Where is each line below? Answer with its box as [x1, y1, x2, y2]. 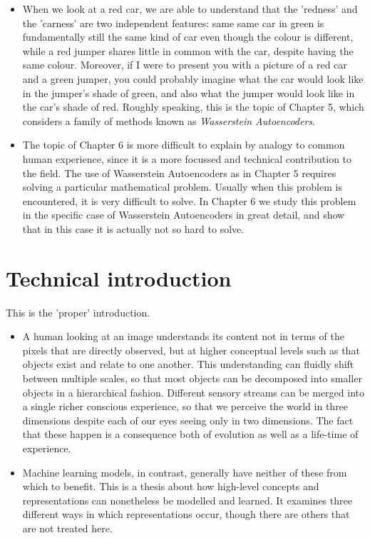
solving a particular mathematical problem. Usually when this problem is [22, 179, 342, 194]
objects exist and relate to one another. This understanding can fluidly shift [22, 357, 354, 372]
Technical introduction [6, 263, 232, 292]
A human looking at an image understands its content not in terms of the [22, 329, 344, 344]
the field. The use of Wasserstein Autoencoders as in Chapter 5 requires [22, 165, 336, 180]
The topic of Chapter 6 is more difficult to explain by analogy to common [22, 137, 345, 152]
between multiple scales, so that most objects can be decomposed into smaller [22, 371, 362, 385]
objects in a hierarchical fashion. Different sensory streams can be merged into [22, 384, 364, 399]
